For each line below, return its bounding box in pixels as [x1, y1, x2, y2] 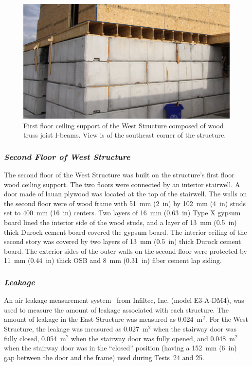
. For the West [205, 314, 249, 324]
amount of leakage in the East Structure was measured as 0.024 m [4, 314, 203, 324]
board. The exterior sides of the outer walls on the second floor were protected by [4, 245, 247, 256]
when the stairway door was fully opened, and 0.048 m [71, 333, 235, 343]
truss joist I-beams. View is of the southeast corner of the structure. [23, 130, 226, 140]
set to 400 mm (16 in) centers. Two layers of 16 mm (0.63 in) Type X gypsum [4, 208, 241, 218]
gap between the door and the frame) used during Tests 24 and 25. [4, 352, 204, 362]
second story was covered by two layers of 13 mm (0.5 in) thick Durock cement [4, 236, 241, 246]
